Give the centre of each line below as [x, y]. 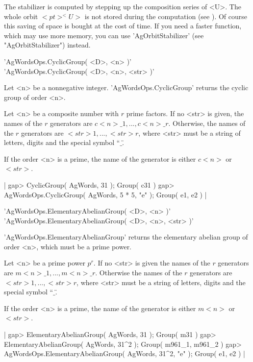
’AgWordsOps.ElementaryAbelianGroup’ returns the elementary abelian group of [126, 237]
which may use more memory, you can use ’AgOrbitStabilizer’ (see [104, 35]
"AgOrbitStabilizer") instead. [47, 45]
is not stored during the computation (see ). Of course [166, 16]
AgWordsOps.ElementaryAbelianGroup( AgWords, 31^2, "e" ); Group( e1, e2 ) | [125, 353]
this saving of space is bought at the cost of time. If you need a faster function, [123, 26]
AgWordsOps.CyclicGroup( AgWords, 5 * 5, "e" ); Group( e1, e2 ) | [105, 194]
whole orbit [21, 16]
